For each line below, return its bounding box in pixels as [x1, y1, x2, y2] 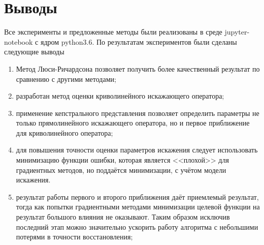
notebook [4, 36, 33, 47]
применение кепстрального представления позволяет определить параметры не [16, 107, 259, 118]
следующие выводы [4, 46, 64, 57]
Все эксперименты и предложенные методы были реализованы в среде [4, 26, 222, 37]
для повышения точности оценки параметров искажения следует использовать [16, 144, 258, 155]
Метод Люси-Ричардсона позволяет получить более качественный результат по [16, 63, 260, 74]
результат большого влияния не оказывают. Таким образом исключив [16, 211, 230, 222]
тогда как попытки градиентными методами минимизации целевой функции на [16, 201, 260, 212]
